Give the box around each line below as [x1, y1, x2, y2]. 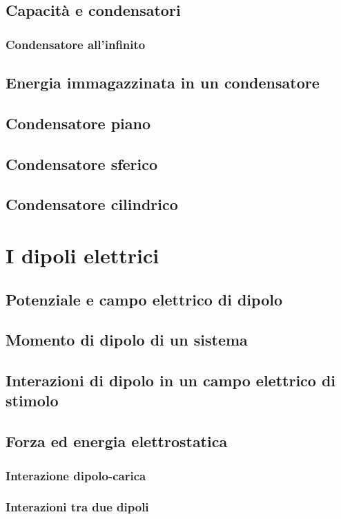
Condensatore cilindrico [6, 194, 178, 215]
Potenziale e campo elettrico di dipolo [6, 288, 282, 310]
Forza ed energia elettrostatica [6, 431, 228, 452]
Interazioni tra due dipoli [6, 498, 149, 516]
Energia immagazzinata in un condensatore [6, 72, 320, 93]
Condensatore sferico [6, 153, 158, 174]
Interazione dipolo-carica [6, 466, 146, 484]
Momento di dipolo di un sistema [6, 329, 248, 350]
